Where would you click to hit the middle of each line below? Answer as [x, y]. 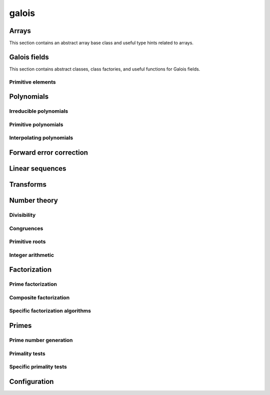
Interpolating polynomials [41, 138]
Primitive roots [27, 242]
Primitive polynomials [36, 124]
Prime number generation [41, 340]
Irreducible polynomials [39, 111]
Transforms [28, 184]
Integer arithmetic [32, 255]
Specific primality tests [38, 367]
